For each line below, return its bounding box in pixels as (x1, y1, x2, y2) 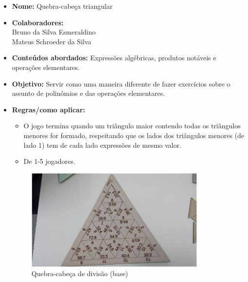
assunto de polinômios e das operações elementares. (12, 88, 165, 98)
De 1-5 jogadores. (23, 156, 75, 166)
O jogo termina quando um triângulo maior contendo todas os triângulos (23, 121, 241, 131)
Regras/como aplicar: (12, 104, 85, 114)
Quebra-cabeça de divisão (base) (31, 268, 128, 279)
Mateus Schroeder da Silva (12, 36, 91, 46)
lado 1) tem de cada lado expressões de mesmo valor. (23, 140, 181, 150)
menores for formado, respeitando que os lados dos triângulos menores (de (23, 130, 245, 140)
